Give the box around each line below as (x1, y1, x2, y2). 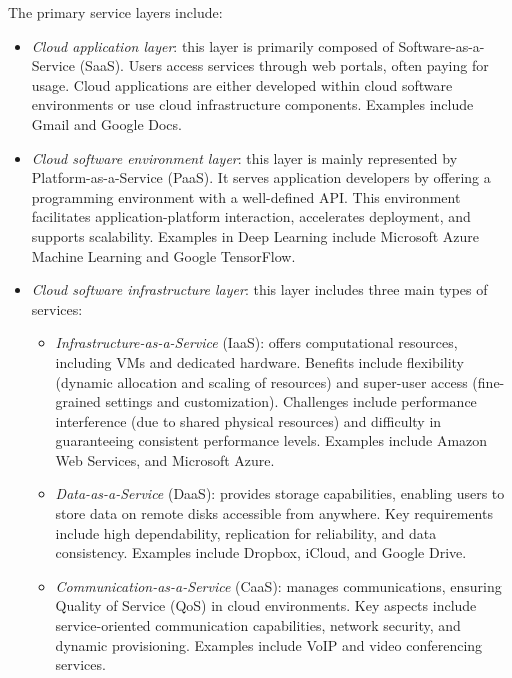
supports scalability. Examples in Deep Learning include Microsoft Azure (31, 225, 480, 246)
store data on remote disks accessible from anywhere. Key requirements (55, 503, 493, 524)
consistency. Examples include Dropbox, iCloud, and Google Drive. (55, 542, 467, 563)
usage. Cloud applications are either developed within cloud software (31, 74, 453, 95)
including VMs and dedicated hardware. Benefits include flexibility (55, 351, 465, 372)
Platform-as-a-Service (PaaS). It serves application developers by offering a (31, 167, 491, 188)
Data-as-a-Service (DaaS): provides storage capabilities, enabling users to (55, 483, 505, 504)
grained (55, 391, 101, 412)
